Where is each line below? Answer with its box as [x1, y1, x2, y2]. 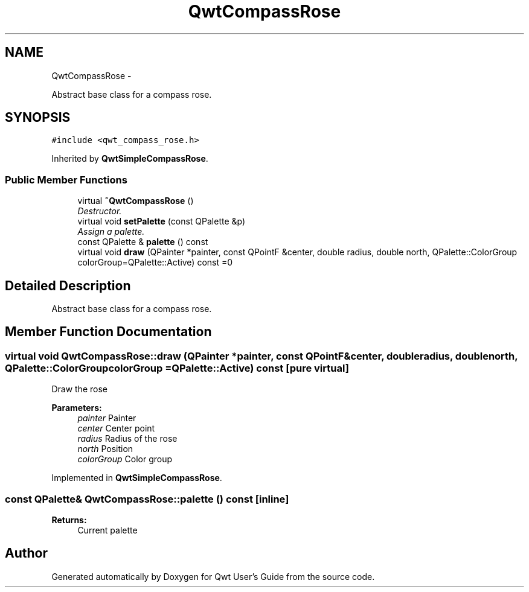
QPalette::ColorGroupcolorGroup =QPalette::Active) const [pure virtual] [5, 361, 349, 374]
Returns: [51, 515, 87, 525]
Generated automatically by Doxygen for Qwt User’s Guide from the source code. [51, 571, 375, 582]
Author [5, 546, 48, 561]
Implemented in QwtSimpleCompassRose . [51, 473, 222, 483]
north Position [77, 444, 133, 454]
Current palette [77, 525, 138, 535]
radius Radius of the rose [77, 433, 178, 444]
